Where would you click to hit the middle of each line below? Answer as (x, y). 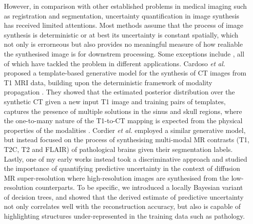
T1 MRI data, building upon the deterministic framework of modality (108, 82)
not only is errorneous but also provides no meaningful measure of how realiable (123, 44)
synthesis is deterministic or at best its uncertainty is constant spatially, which (121, 34)
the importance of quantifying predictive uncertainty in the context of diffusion (122, 168)
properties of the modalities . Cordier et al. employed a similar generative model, (125, 130)
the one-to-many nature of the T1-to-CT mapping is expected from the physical (123, 121)
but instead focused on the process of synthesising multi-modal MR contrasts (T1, (127, 140)
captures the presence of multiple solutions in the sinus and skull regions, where (123, 111)
